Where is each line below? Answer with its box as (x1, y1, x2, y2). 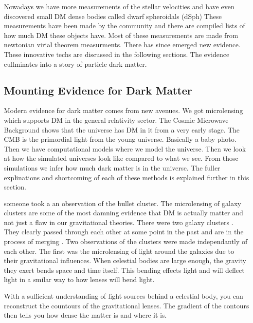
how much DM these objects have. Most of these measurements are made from (4, 30, 238, 40)
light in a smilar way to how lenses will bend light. (4, 274, 155, 285)
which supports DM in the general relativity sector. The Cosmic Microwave (4, 114, 229, 125)
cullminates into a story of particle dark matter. (4, 58, 147, 69)
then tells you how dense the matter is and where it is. (4, 310, 167, 320)
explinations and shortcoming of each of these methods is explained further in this (4, 172, 249, 182)
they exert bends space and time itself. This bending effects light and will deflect (4, 265, 245, 275)
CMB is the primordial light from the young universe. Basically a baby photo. (4, 134, 236, 144)
